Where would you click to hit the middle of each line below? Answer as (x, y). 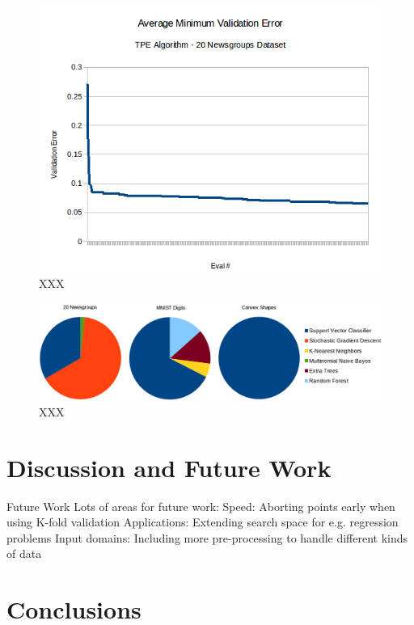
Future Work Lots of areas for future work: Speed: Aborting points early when (201, 506)
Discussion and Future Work (169, 467)
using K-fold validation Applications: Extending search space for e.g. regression (203, 522)
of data (24, 553)
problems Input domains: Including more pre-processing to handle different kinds (207, 537)
